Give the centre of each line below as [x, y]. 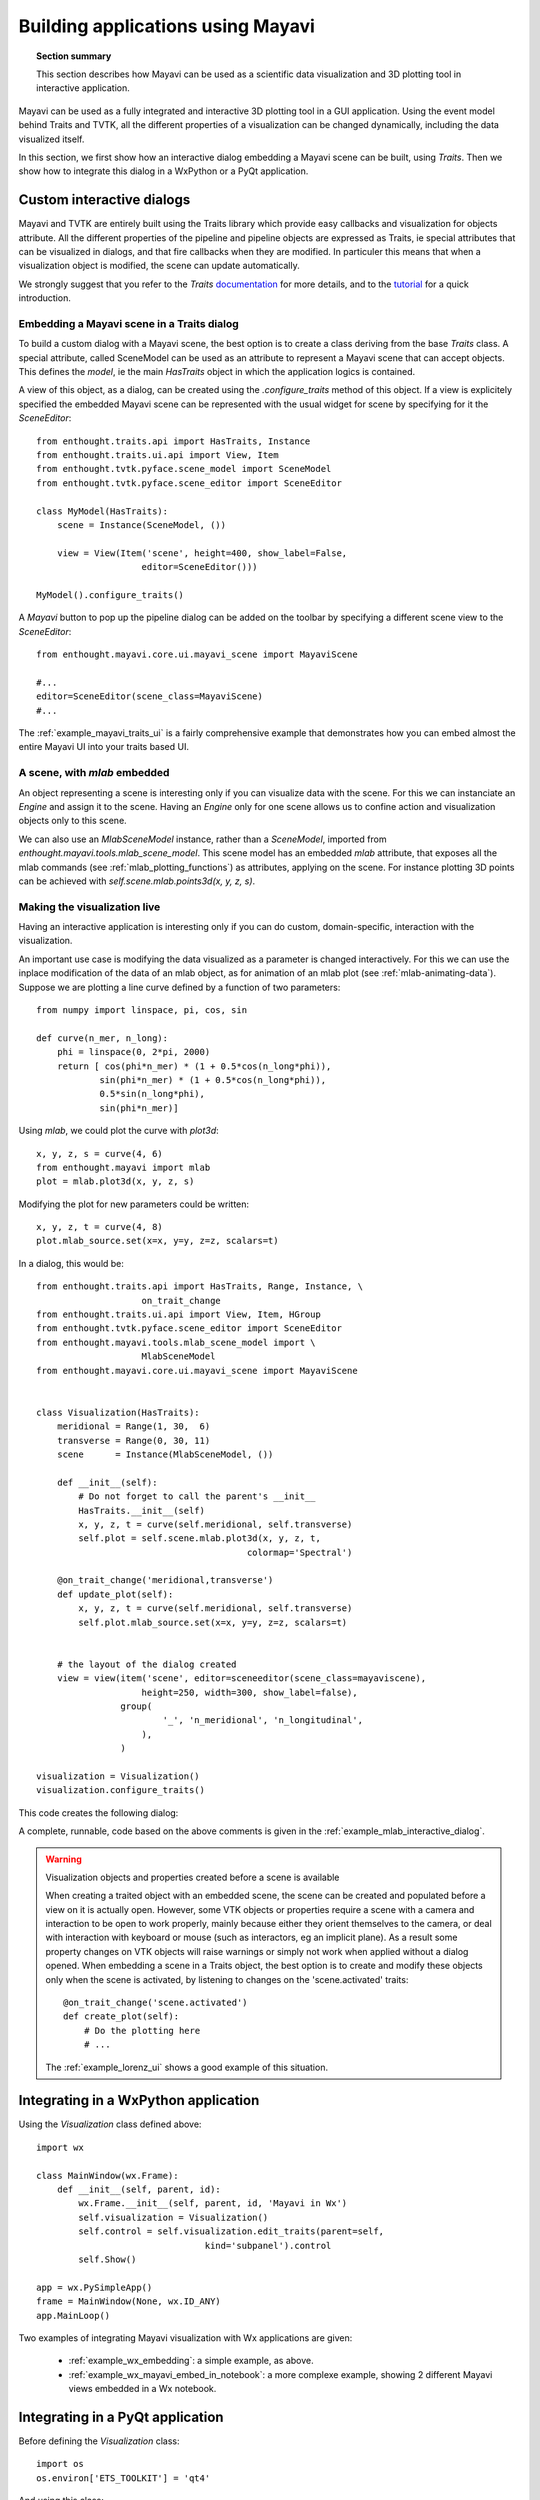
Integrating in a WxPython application [139, 2100]
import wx [60, 2147]
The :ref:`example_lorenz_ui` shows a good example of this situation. [187, 2067]
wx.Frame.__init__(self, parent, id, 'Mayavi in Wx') [213, 2203]
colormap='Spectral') [299, 1552]
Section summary [74, 56]
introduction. [45, 298]
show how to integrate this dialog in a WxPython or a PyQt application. [163, 171]
